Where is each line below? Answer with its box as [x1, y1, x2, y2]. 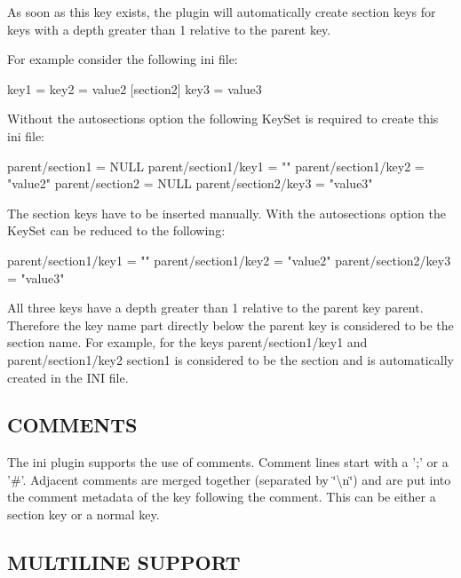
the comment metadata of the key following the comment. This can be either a [7, 487, 436, 506]
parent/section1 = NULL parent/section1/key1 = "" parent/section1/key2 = [7, 156, 425, 175]
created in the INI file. [7, 368, 129, 386]
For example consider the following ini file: [7, 50, 238, 68]
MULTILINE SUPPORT [7, 549, 241, 576]
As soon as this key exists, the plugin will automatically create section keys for [7, 3, 436, 20]
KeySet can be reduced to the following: [7, 221, 226, 240]
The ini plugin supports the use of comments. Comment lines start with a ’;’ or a [7, 453, 449, 471]
